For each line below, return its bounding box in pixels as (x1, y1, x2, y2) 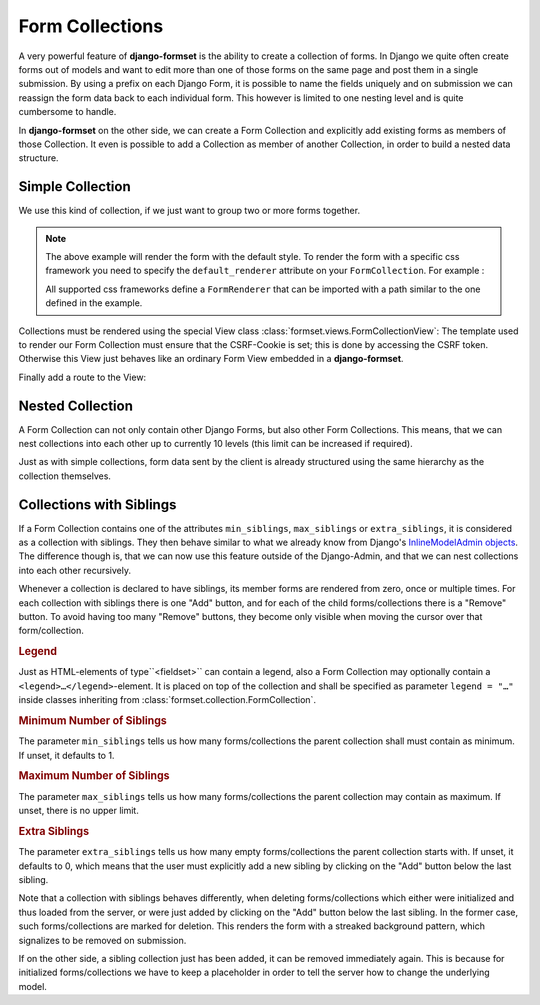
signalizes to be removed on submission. (18, 934, 187, 946)
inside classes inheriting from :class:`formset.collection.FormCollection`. (18, 694, 317, 706)
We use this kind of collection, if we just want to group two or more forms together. (18, 205, 360, 217)
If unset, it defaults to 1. (18, 749, 115, 761)
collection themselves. (18, 470, 112, 482)
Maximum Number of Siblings (18, 769, 170, 783)
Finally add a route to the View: (18, 371, 147, 383)
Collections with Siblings (18, 496, 177, 513)
